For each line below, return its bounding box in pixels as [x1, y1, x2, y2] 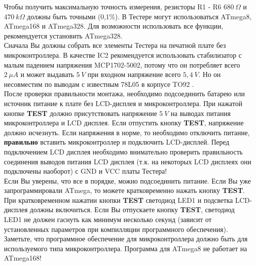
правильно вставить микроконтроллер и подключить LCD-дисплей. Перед [4, 137, 229, 147]
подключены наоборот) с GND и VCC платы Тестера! [4, 166, 167, 176]
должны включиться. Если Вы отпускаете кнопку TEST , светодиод [30, 204, 235, 215]
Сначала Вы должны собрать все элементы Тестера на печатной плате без [4, 40, 226, 50]
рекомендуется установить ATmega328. [4, 30, 123, 40]
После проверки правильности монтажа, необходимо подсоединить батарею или [4, 88, 245, 99]
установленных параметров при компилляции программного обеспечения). [4, 224, 228, 234]
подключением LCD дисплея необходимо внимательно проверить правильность [4, 146, 243, 156]
